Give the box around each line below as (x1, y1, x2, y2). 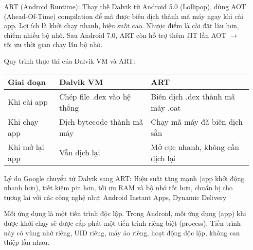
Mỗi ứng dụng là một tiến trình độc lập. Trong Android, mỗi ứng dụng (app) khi (4, 208, 246, 218)
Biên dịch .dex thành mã (150, 90, 235, 102)
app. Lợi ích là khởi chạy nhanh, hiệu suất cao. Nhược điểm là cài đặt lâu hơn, (4, 20, 239, 31)
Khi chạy (8, 116, 38, 127)
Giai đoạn (8, 76, 46, 87)
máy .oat (150, 101, 181, 113)
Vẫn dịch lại (59, 147, 100, 158)
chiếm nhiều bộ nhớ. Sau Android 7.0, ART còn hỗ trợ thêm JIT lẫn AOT (4, 30, 227, 40)
